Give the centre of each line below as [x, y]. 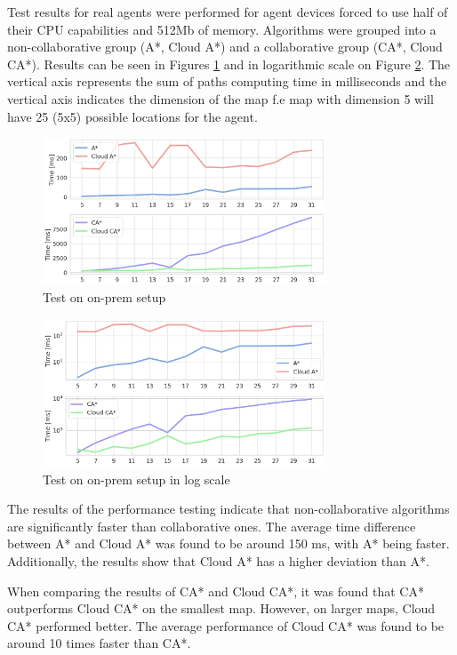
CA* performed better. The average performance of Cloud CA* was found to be [226, 625]
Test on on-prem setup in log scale [136, 479]
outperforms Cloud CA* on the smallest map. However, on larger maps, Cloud [221, 608]
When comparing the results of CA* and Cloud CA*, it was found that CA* [216, 591]
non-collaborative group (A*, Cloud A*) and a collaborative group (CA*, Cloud [225, 47]
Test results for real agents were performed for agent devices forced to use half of [228, 12]
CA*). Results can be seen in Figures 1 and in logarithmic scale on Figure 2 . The [229, 64]
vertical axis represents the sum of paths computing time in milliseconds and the [227, 81]
